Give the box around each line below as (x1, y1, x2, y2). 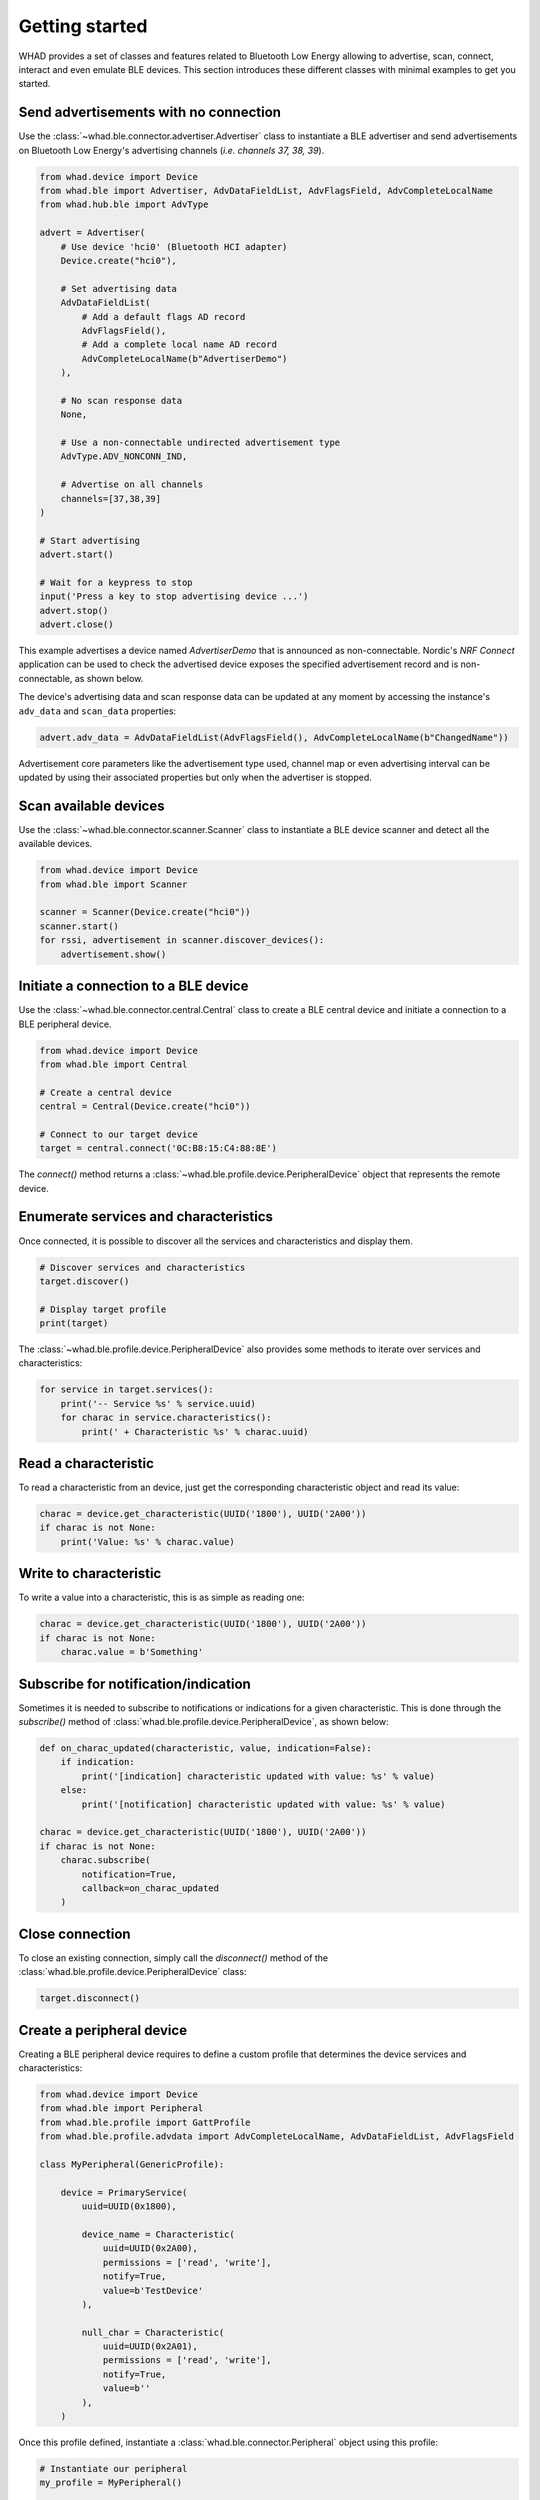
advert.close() (39, 619, 114, 630)
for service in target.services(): (39, 1384, 214, 1395)
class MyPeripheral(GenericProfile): (39, 2159, 225, 2170)
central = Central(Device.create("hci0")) (39, 1101, 251, 1112)
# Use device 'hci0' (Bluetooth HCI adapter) (60, 241, 288, 252)
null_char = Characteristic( (81, 2326, 225, 2338)
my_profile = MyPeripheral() (39, 2477, 183, 2489)
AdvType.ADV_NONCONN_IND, (60, 451, 188, 462)
